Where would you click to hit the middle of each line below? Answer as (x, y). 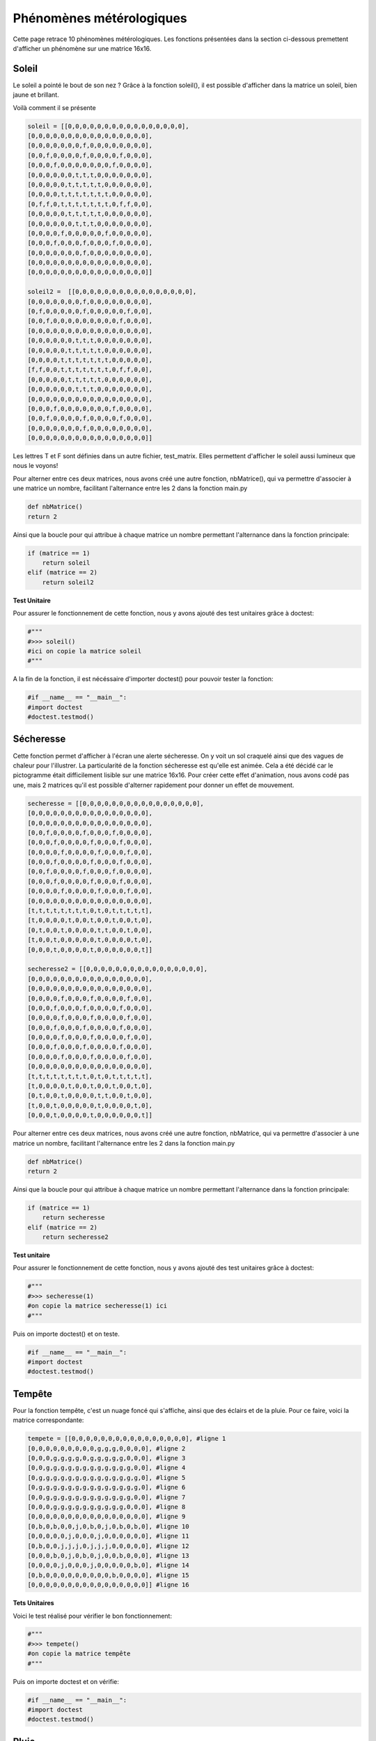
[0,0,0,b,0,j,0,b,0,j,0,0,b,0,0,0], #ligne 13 (108, 1555)
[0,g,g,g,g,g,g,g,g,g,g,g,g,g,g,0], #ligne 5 (107, 1477)
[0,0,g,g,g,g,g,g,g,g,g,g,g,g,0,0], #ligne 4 (107, 1468)
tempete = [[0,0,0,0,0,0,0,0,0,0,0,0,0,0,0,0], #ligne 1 (127, 1439)
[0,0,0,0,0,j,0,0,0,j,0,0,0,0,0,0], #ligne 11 (108, 1536)
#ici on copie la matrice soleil (85, 651)
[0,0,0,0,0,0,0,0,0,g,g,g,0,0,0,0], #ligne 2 (107, 1448)
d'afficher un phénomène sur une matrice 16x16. (82, 48)
